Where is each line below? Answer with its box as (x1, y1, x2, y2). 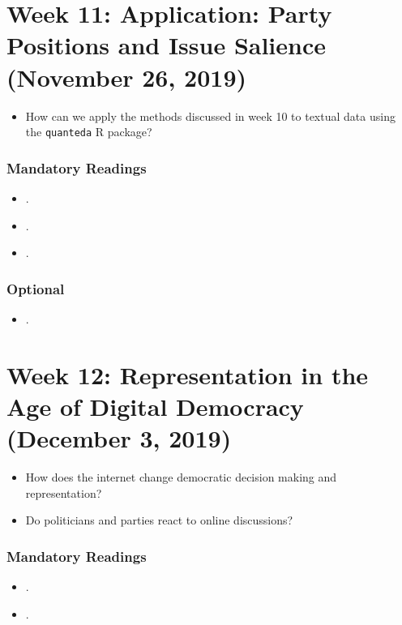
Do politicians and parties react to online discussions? (25, 512, 293, 529)
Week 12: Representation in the (6, 357, 369, 391)
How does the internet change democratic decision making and (25, 469, 337, 486)
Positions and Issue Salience (6, 28, 327, 62)
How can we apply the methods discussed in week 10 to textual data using (25, 107, 396, 124)
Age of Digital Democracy (6, 389, 304, 422)
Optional (6, 278, 65, 298)
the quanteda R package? (25, 123, 152, 140)
